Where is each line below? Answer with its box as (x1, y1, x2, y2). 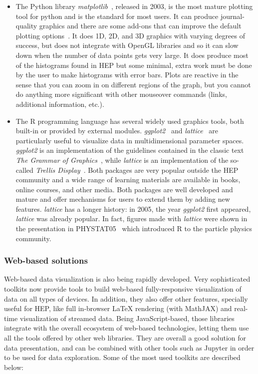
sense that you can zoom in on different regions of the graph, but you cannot (15, 79, 251, 89)
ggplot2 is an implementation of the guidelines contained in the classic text (15, 145, 244, 155)
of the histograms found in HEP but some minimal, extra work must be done (15, 59, 252, 70)
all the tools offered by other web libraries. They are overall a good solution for (4, 333, 247, 343)
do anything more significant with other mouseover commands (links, (15, 89, 227, 99)
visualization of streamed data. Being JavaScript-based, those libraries (19, 313, 235, 323)
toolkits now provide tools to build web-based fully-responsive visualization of (4, 284, 242, 294)
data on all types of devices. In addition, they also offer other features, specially (4, 293, 248, 304)
